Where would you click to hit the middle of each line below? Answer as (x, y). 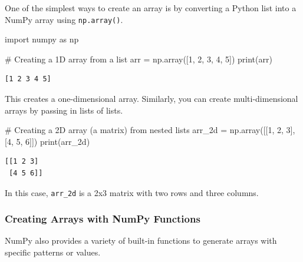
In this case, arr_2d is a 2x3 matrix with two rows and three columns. (132, 192)
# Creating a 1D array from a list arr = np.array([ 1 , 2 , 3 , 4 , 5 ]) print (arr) (139, 59)
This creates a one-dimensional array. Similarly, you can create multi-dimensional (151, 99)
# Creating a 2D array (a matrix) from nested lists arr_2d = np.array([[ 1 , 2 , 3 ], (150, 130)
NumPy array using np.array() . (64, 19)
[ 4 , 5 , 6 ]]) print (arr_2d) (47, 141)
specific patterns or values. (53, 252)
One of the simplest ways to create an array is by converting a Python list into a (151, 8)
